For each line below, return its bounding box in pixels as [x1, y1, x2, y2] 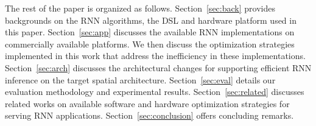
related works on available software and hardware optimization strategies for [5, 97, 290, 110]
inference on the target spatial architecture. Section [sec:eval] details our [5, 73, 276, 86]
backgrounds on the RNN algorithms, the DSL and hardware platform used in [5, 13, 297, 26]
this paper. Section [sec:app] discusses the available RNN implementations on [5, 26, 295, 38]
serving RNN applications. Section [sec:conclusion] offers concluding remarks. [5, 109, 294, 122]
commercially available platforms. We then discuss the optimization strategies [5, 37, 295, 50]
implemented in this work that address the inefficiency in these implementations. [5, 49, 306, 62]
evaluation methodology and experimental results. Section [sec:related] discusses [5, 85, 304, 98]
